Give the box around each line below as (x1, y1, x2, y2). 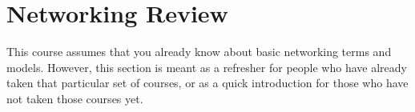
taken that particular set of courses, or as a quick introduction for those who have (6, 74, 409, 91)
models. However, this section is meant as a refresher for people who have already (6, 58, 407, 75)
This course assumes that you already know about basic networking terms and (6, 43, 392, 60)
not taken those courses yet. (6, 90, 143, 106)
